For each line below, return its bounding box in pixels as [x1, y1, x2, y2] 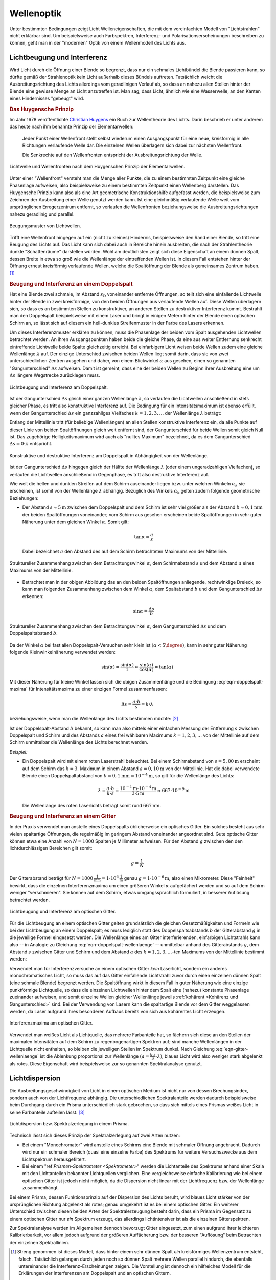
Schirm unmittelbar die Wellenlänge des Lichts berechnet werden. [9, 739, 148, 745]
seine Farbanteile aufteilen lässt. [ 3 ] [9, 1109, 85, 1115]
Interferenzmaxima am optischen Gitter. [9, 1020, 93, 1026]
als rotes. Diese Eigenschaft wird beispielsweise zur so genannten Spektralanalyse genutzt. [9, 1060, 202, 1067]
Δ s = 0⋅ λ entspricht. [9, 441, 53, 447]
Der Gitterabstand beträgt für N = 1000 [9, 874, 94, 881]
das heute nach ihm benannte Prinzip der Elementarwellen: [9, 123, 134, 130]
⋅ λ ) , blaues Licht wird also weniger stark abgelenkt [155, 1053, 263, 1059]
